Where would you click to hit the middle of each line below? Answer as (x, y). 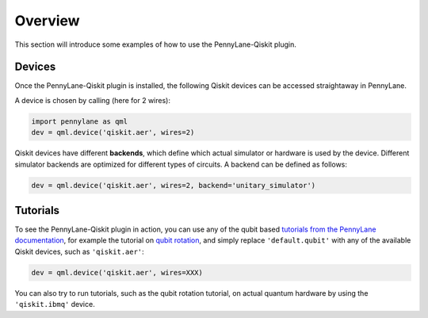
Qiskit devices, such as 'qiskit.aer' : (79, 251)
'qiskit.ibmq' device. (55, 305)
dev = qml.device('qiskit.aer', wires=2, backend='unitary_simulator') (174, 185)
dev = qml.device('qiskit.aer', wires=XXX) (117, 272)
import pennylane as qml (80, 121)
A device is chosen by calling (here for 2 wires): (92, 100)
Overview (47, 21)
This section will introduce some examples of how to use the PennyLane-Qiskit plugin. (155, 44)
